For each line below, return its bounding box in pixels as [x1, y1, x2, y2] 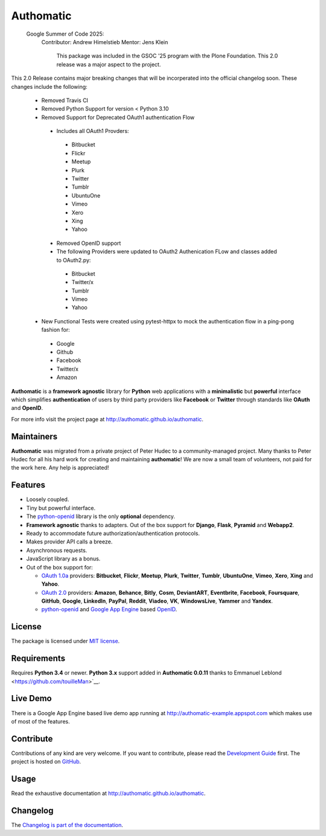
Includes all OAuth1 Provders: [56, 128, 129, 135]
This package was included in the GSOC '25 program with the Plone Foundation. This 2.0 [56, 52, 278, 60]
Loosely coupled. [26, 496, 69, 503]
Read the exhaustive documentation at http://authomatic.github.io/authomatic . [11, 789, 206, 797]
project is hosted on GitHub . [11, 758, 81, 765]
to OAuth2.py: [56, 256, 91, 264]
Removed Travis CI [41, 97, 89, 104]
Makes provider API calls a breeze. [26, 538, 113, 545]
